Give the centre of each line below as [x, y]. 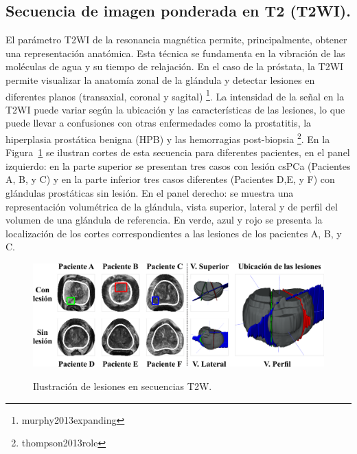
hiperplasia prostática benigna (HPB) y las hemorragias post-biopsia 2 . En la [168, 138]
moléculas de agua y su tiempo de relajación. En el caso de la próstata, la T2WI [175, 66]
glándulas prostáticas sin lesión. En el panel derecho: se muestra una [150, 193]
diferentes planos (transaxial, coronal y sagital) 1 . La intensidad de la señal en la [175, 95]
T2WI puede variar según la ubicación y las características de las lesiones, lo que [175, 109]
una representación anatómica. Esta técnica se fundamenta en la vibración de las [175, 53]
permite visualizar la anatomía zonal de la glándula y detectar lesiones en [160, 79]
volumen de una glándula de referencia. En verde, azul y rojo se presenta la [164, 220]
